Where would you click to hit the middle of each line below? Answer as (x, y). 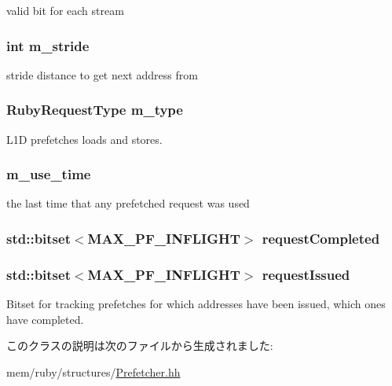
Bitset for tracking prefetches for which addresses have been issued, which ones (196, 304)
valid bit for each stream (65, 10)
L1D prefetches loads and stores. (84, 139)
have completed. (45, 319)
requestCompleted (321, 238)
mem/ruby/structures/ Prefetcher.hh (93, 371)
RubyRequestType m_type (95, 110)
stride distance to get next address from (102, 74)
